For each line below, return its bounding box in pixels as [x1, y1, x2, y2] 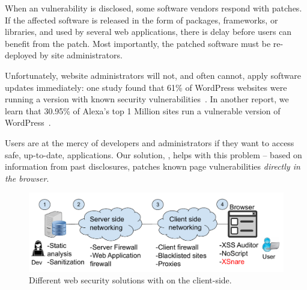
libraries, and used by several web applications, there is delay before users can [5, 25, 292, 38]
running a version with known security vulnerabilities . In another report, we [5, 93, 289, 105]
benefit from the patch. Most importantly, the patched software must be [5, 37, 271, 49]
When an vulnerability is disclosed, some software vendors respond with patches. [5, 2, 302, 14]
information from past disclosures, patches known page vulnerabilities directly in [5, 160, 300, 173]
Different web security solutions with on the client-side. [29, 274, 232, 286]
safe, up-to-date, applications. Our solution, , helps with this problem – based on [5, 148, 302, 161]
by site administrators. [39, 49, 123, 61]
